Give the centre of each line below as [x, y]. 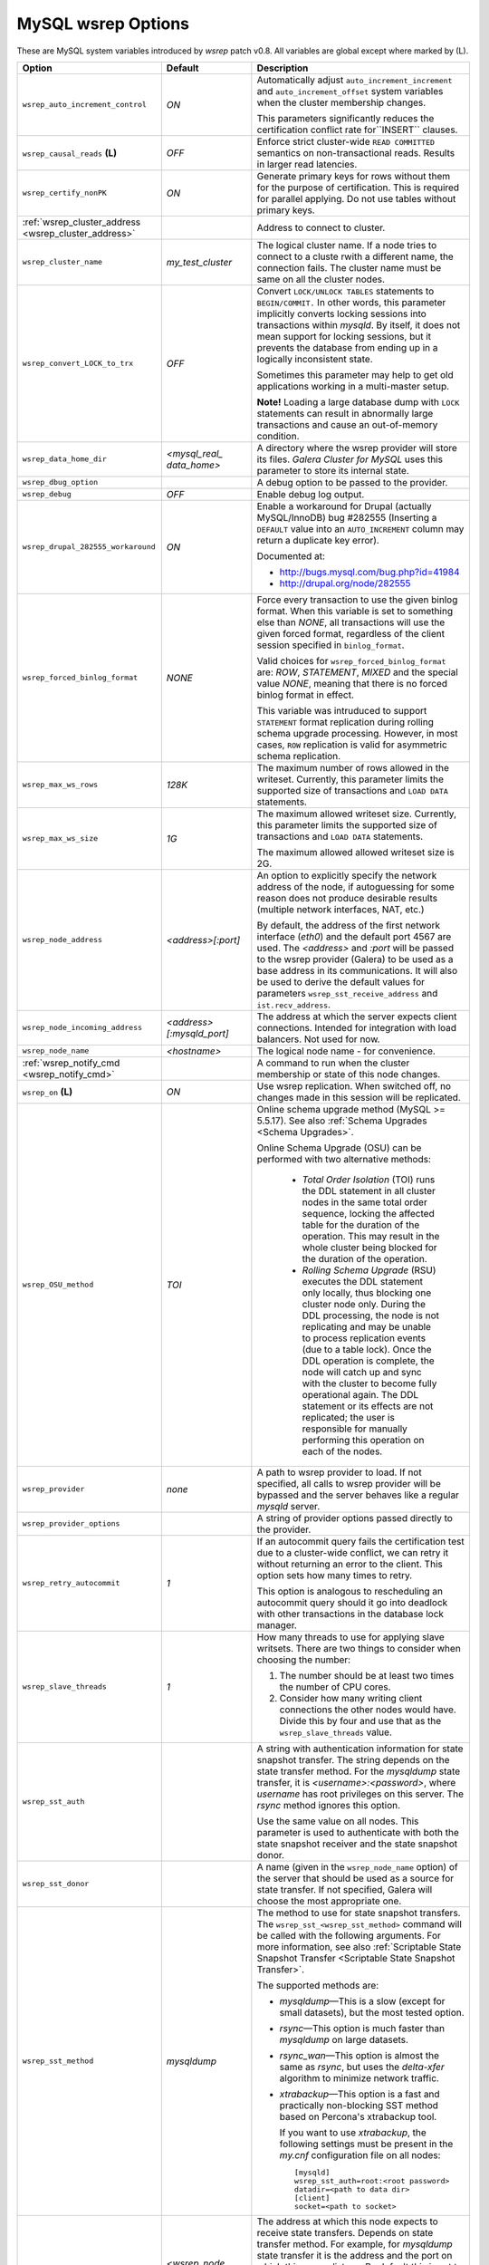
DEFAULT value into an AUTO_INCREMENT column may [360, 528]
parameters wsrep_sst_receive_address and [347, 993]
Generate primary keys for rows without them [354, 176]
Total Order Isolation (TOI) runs [369, 1180]
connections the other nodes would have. [368, 1710]
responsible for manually [355, 1429]
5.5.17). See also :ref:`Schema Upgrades [342, 1121]
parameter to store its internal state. [333, 470]
